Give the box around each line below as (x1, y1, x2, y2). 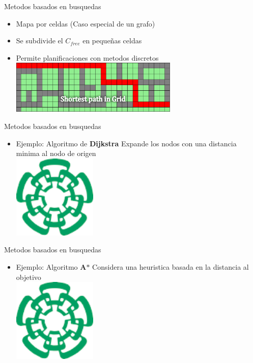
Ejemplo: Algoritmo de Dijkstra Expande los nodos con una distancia (16, 138, 237, 148)
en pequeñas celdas (82, 35, 142, 46)
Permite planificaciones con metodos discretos (16, 52, 159, 63)
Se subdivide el (16, 35, 63, 46)
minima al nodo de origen (16, 148, 96, 159)
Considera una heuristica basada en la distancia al (92, 262, 249, 272)
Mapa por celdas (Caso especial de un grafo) (16, 18, 155, 29)
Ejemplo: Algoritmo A (16, 262, 87, 272)
